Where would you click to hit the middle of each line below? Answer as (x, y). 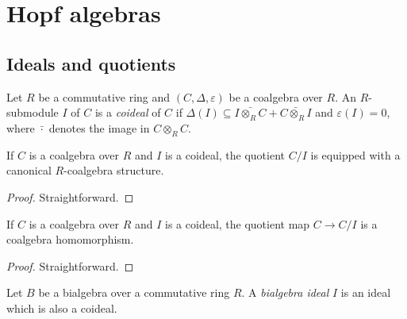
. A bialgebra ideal (285, 292)
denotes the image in (99, 127)
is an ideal (366, 292)
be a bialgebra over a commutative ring (134, 292)
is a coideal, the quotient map (238, 223)
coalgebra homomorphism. (70, 239)
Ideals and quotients (91, 63)
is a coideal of (128, 112)
